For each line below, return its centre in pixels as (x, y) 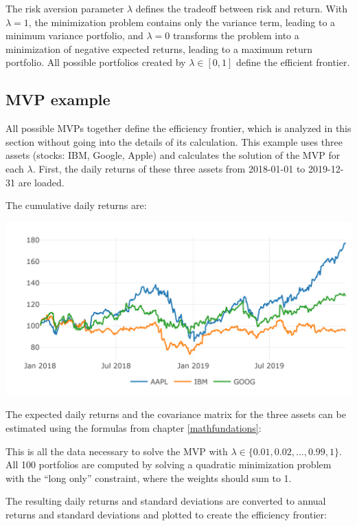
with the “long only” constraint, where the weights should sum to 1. (149, 478)
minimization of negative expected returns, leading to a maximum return (159, 48)
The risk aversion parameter (65, 8)
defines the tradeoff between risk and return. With (242, 8)
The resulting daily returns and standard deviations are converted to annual (166, 501)
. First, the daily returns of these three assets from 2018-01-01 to (169, 168)
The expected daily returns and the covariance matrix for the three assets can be (176, 414)
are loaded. (41, 182)
